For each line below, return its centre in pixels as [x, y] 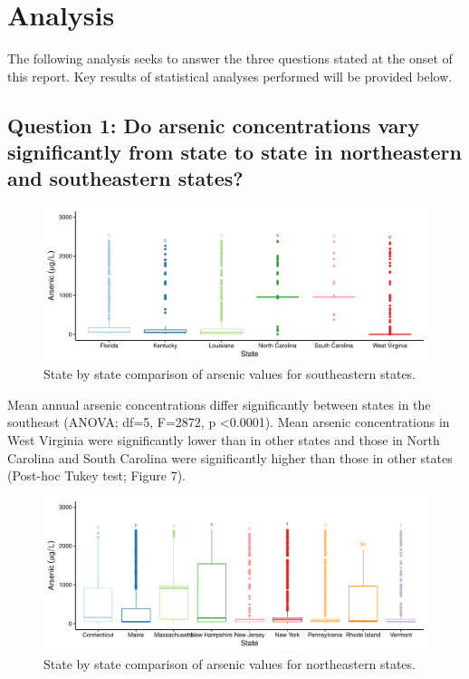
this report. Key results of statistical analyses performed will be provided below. [230, 76]
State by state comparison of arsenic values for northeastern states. [230, 663]
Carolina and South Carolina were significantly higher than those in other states [230, 457]
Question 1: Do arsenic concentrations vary [214, 125]
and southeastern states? [125, 178]
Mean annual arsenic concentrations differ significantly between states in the [219, 404]
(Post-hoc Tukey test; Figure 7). [96, 475]
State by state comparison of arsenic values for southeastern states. [230, 374]
